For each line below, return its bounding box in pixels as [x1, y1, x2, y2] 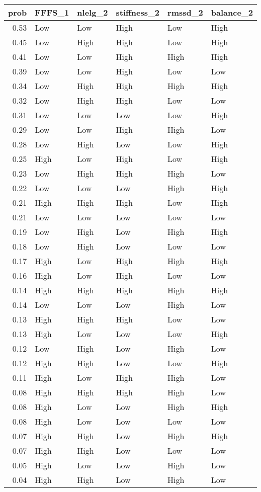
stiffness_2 [116, 7, 160, 18]
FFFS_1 [35, 7, 69, 18]
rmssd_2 [167, 7, 203, 18]
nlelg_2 [77, 7, 108, 18]
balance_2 [211, 7, 253, 18]
